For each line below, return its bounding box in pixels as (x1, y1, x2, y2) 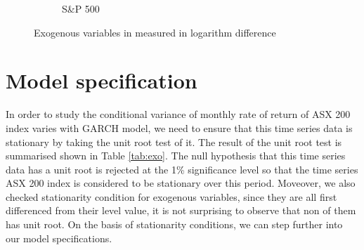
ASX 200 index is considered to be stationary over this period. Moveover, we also (6, 176, 356, 190)
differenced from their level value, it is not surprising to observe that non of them (6, 203, 356, 218)
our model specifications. (6, 230, 112, 245)
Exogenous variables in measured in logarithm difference (34, 25, 276, 39)
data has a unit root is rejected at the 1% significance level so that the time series (6, 162, 358, 176)
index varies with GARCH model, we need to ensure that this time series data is (6, 120, 353, 135)
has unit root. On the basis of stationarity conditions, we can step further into (6, 217, 343, 232)
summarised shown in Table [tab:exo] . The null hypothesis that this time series (6, 148, 346, 163)
